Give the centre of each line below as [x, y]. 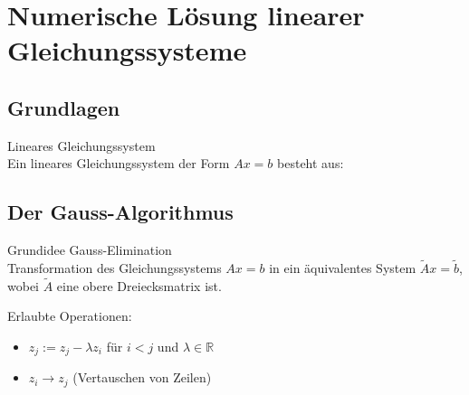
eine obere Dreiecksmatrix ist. [139, 285]
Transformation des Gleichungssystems [115, 267]
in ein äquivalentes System [343, 267]
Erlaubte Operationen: [70, 316]
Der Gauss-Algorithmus [120, 212]
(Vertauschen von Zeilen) [142, 377]
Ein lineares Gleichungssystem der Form [119, 163]
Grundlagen [64, 107]
